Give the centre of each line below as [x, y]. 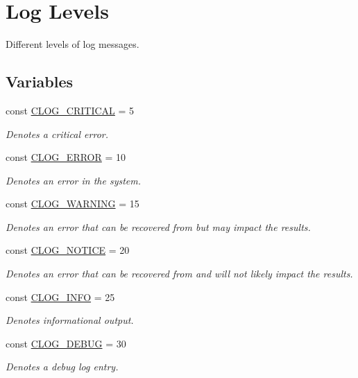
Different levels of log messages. [73, 44]
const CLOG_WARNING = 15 [73, 204]
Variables [40, 81]
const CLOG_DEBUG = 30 [66, 343]
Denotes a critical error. [57, 134]
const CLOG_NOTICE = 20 [68, 250]
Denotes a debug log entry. [62, 367]
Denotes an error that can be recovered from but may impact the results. [158, 226]
